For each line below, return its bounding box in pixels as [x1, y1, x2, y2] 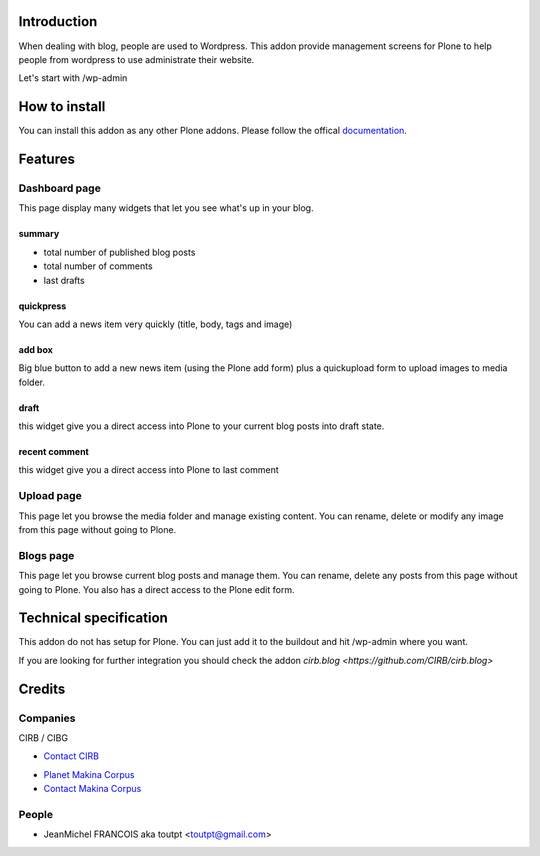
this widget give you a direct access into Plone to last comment [18, 464, 279, 476]
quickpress [18, 300, 67, 312]
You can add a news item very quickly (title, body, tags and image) [18, 318, 293, 330]
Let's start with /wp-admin [18, 72, 128, 84]
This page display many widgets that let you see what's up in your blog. [18, 202, 314, 214]
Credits [18, 680, 66, 697]
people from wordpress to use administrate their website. [18, 53, 255, 65]
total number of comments [43, 260, 154, 272]
